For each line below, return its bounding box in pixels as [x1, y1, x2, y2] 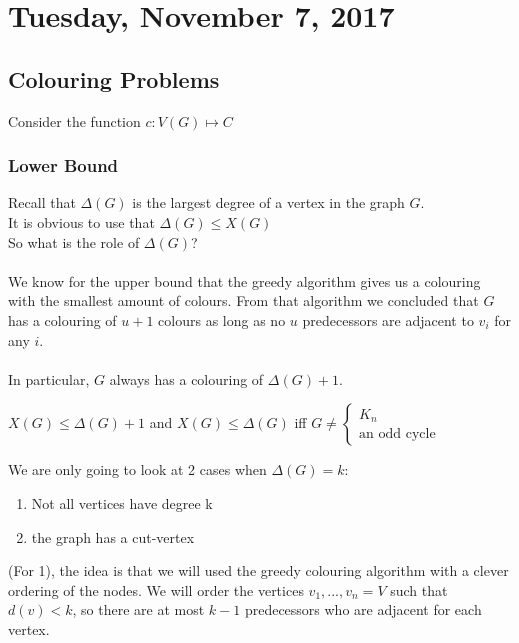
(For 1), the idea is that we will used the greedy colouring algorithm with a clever [8, 560, 509, 581]
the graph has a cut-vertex [31, 526, 195, 547]
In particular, [8, 368, 90, 389]
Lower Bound [8, 153, 119, 178]
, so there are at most [72, 599, 205, 620]
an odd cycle [359, 427, 436, 442]
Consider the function [8, 110, 141, 131]
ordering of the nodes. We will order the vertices [8, 579, 304, 600]
